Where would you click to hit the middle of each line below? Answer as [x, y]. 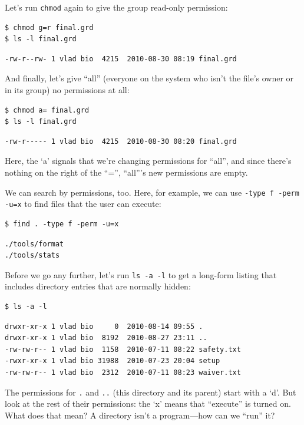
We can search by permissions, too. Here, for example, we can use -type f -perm [152, 192]
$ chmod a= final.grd [47, 110]
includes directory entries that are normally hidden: [98, 286]
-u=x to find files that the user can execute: [83, 204]
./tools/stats [32, 256]
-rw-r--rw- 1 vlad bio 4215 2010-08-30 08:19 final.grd [121, 59]
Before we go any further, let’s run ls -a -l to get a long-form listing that [141, 274]
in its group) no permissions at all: [67, 90]
